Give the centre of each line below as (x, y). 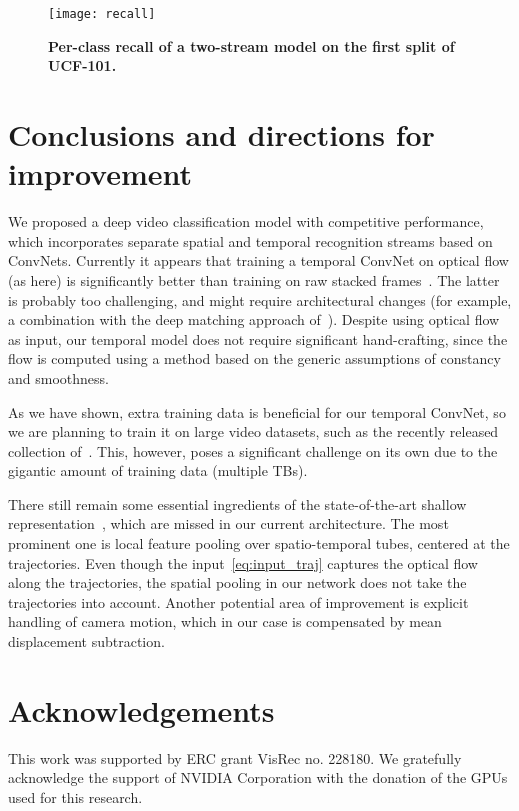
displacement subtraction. (86, 641)
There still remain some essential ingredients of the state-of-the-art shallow (237, 503)
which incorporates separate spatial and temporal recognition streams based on (250, 240)
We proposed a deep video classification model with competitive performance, (246, 221)
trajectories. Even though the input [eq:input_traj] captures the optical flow (243, 562)
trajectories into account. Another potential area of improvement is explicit (238, 601)
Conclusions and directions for (221, 134)
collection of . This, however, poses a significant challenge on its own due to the (253, 450)
